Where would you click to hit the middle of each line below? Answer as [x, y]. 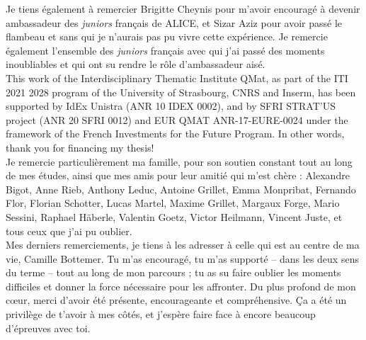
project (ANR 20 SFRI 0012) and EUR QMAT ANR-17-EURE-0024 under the [177, 119]
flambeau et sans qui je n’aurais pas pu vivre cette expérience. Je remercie [167, 36]
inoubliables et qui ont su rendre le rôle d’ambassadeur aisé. [136, 64]
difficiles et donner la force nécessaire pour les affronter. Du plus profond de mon [181, 286]
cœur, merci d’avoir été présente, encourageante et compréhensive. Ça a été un [176, 300]
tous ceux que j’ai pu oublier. [69, 231]
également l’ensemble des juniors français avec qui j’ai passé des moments [165, 50]
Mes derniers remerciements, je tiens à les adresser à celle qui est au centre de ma [183, 245]
